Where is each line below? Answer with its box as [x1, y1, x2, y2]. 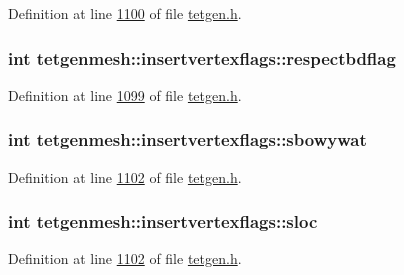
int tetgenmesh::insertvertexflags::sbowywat [8, 127, 367, 152]
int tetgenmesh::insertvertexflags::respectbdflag [8, 45, 396, 70]
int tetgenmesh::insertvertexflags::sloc [8, 209, 318, 234]
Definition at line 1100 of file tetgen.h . [8, 3, 242, 23]
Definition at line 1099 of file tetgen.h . [8, 84, 242, 105]
